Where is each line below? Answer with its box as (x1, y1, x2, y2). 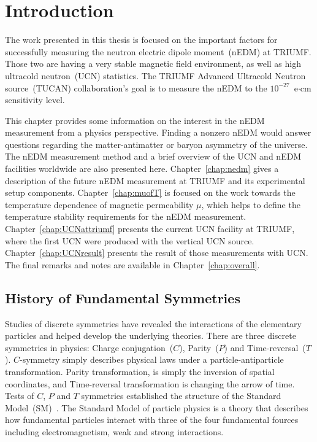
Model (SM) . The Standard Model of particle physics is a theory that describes (5, 401, 308, 414)
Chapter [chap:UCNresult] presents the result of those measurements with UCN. (5, 246, 308, 259)
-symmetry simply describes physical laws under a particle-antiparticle (20, 353, 284, 366)
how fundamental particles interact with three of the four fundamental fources (5, 413, 299, 426)
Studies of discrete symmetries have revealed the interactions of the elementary (5, 317, 302, 330)
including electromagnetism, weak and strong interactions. (5, 425, 224, 438)
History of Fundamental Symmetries (5, 288, 240, 307)
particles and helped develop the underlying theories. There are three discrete (5, 329, 296, 342)
